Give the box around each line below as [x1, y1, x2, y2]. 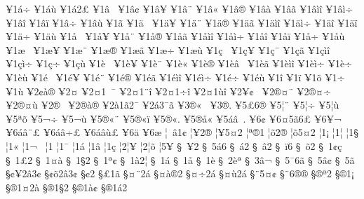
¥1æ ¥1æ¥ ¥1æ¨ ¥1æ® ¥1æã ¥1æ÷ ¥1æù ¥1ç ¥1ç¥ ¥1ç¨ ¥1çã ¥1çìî [6, 42, 330, 57]
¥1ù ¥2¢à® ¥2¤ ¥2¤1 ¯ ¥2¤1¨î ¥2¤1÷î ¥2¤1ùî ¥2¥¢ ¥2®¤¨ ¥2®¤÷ [6, 83, 331, 98]
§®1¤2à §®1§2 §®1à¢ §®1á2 [6, 179, 128, 194]
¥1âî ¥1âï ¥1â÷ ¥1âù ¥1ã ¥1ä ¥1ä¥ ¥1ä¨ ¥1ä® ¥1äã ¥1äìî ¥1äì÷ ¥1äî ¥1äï [6, 15, 358, 29]
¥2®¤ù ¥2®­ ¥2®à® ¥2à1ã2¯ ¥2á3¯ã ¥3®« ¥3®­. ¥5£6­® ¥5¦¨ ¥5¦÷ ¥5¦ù [6, 97, 339, 112]
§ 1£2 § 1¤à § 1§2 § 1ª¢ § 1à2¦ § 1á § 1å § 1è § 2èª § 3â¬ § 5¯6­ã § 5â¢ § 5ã [6, 152, 355, 167]
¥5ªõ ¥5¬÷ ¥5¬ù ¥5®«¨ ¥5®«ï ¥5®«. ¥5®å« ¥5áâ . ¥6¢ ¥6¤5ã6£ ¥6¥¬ [6, 111, 342, 125]
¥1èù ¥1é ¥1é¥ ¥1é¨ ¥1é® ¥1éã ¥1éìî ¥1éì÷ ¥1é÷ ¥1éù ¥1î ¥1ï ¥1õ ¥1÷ [6, 69, 345, 84]
